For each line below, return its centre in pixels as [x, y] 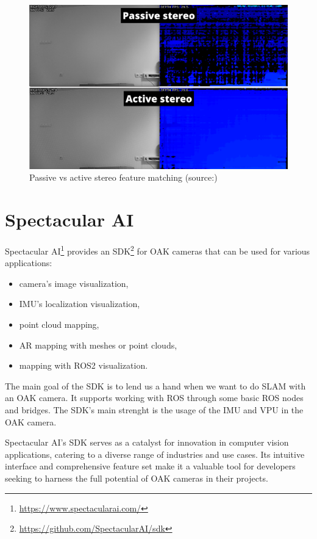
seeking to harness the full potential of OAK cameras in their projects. [137, 478]
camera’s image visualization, [74, 283]
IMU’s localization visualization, [80, 304]
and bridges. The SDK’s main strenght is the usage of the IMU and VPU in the [154, 410]
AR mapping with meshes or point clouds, [98, 345]
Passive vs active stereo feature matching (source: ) [123, 177]
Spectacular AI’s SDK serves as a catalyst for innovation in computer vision [147, 442]
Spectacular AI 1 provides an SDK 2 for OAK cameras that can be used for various [158, 250]
